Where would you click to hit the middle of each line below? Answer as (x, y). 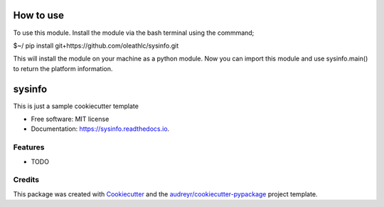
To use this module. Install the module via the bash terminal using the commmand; (134, 33)
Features (29, 147)
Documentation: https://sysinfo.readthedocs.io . (100, 129)
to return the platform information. (63, 68)
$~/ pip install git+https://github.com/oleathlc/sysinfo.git (96, 46)
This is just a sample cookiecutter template (76, 106)
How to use (38, 15)
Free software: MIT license (70, 119)
